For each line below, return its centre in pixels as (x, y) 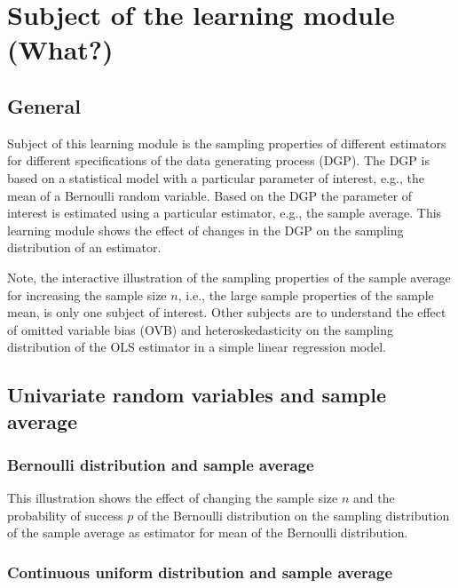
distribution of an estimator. (84, 247)
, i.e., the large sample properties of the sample (306, 294)
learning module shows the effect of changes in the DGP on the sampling (205, 230)
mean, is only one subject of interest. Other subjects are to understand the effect (227, 312)
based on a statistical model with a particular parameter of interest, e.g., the (216, 177)
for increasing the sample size (87, 294)
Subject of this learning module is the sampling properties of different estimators (227, 143)
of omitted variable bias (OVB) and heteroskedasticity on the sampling (200, 329)
